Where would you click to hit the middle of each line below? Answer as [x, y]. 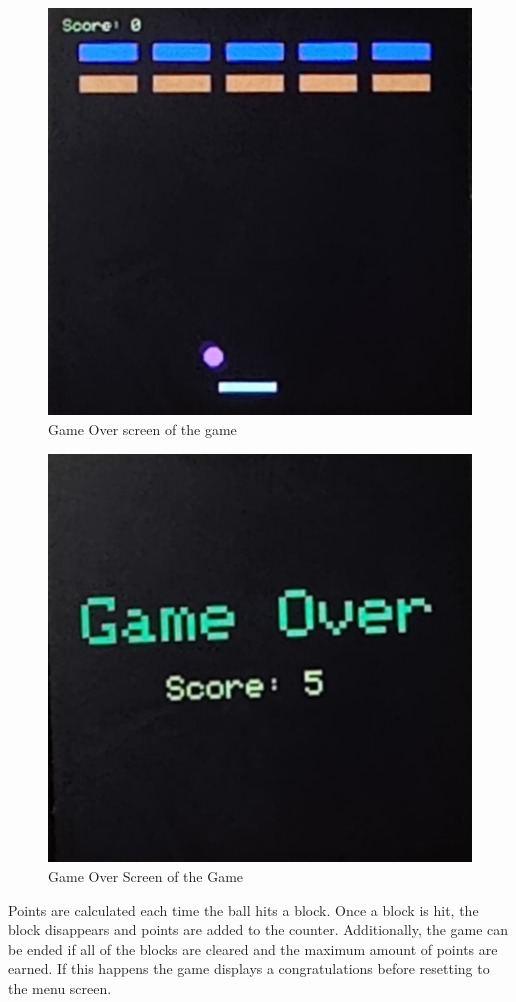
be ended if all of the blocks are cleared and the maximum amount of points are [253, 948]
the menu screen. [60, 987]
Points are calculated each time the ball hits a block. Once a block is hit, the [243, 909]
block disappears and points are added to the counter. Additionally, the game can [258, 929]
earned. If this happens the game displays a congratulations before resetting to [249, 968]
